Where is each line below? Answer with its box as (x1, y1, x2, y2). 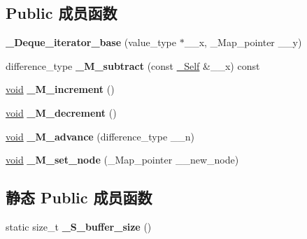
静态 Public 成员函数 (6, 187, 152, 208)
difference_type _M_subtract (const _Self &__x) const (6, 58, 260, 73)
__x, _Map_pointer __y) (184, 35, 302, 50)
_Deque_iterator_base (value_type (6, 35, 177, 50)
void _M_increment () (6, 82, 115, 96)
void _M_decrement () (6, 105, 117, 119)
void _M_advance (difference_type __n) (6, 129, 194, 143)
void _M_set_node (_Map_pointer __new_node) (6, 152, 239, 167)
